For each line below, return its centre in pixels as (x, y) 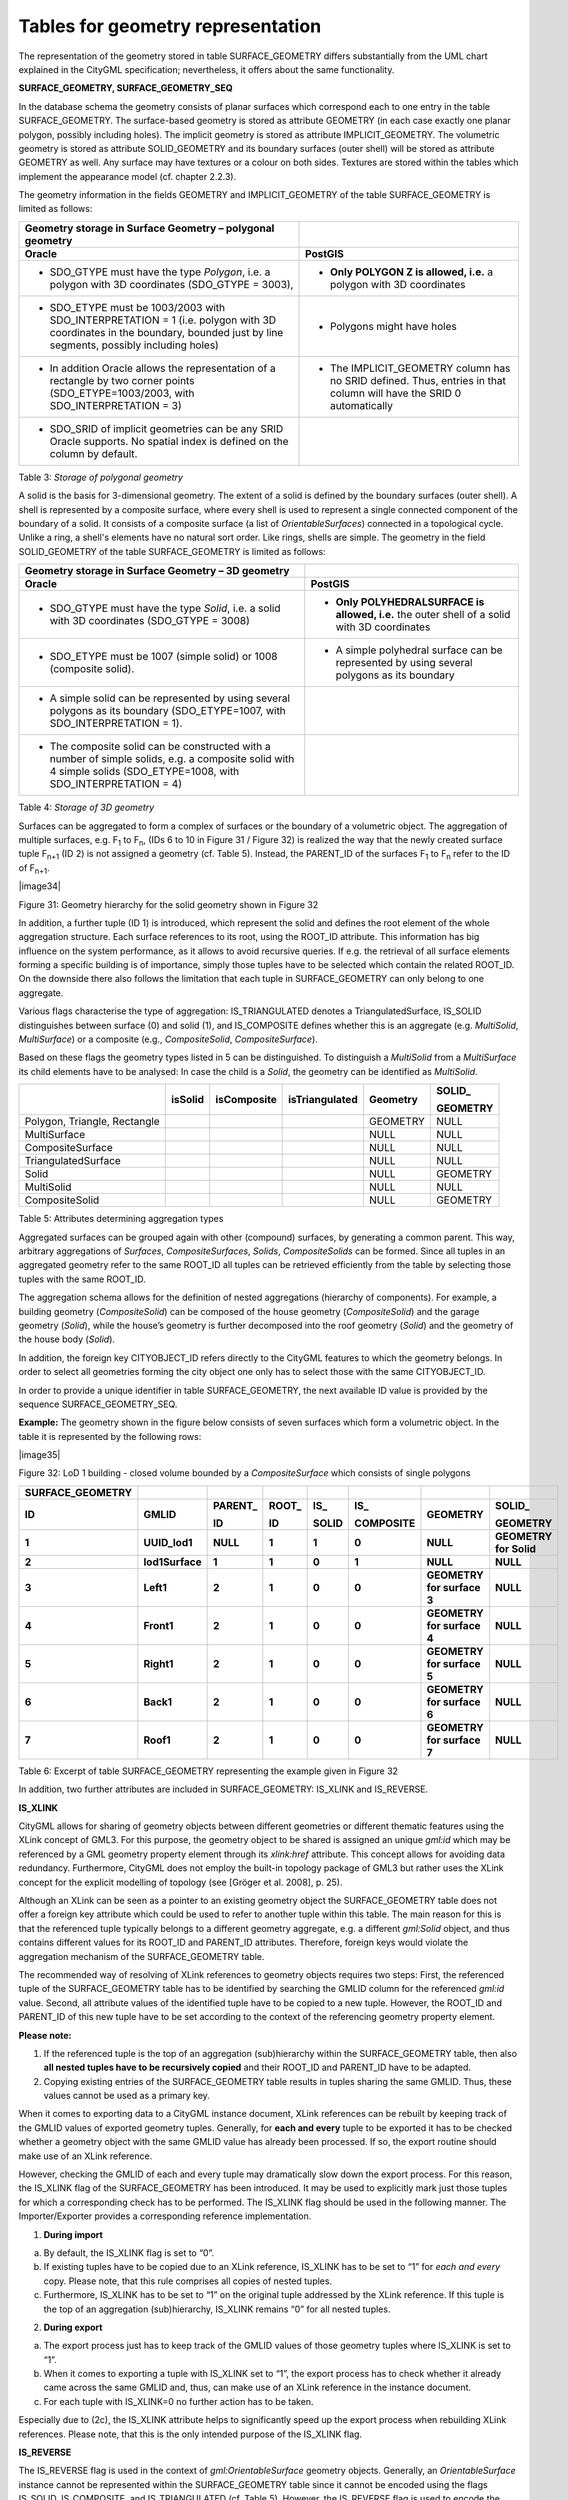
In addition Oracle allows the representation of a (162, 368)
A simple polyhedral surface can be (419, 650)
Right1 (158, 1663)
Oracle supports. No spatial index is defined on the (169, 441)
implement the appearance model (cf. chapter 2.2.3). (127, 176)
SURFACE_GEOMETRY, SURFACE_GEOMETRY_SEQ (126, 88)
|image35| (39, 1455)
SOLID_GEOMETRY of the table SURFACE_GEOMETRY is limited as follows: (172, 551)
